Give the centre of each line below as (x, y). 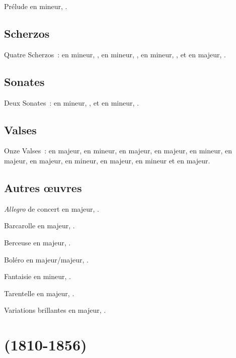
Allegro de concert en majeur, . (52, 208)
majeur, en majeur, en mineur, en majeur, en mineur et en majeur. (107, 160)
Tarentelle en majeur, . (39, 293)
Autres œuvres (43, 187)
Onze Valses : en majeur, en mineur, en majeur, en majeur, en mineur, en (118, 151)
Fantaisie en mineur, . (37, 276)
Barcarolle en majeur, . (40, 226)
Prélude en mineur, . (36, 6)
